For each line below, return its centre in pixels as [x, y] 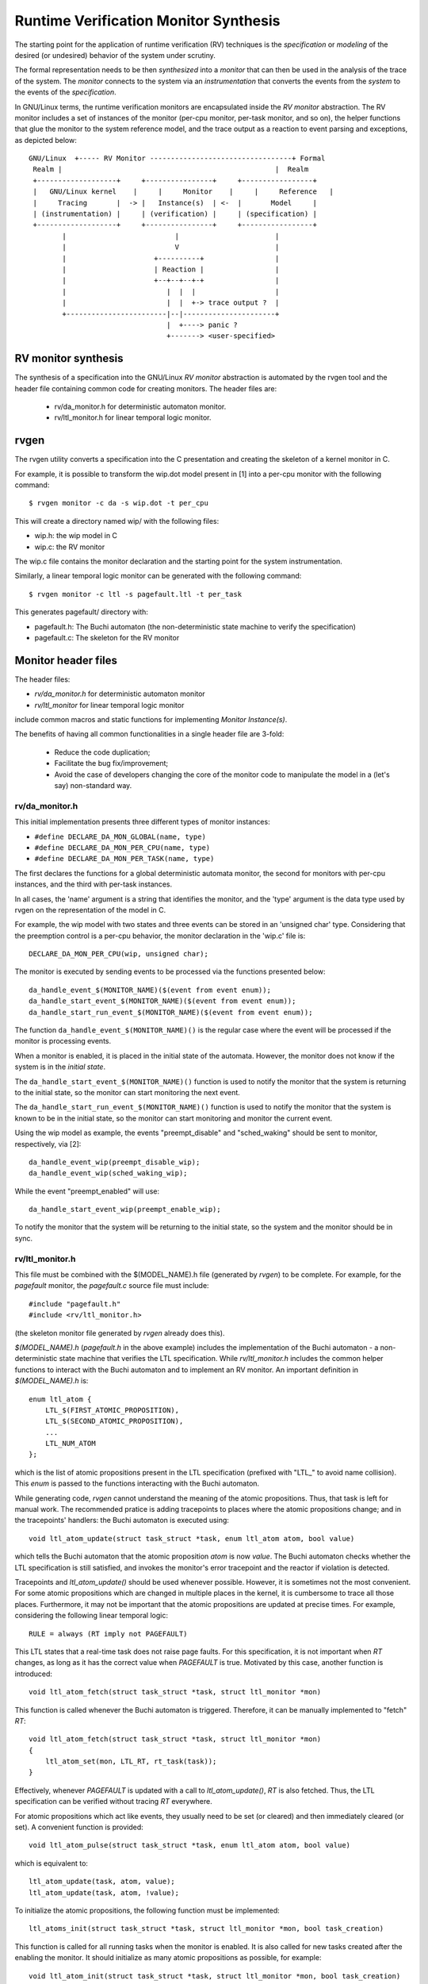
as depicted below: [46, 140]
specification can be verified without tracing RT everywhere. [114, 1801]
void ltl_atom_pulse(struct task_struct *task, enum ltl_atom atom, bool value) [190, 1846]
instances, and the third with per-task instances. [94, 884]
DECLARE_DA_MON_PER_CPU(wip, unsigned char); [119, 954]
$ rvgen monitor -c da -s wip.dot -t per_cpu [119, 503]
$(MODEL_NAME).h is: [52, 1381]
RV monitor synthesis [69, 358]
